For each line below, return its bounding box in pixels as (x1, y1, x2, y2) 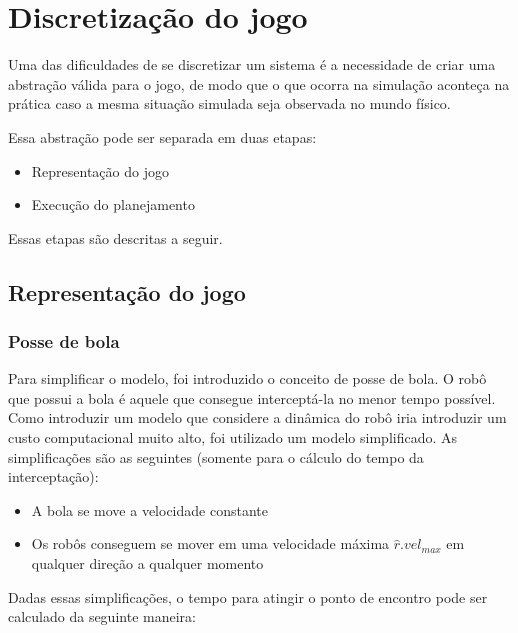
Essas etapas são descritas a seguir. (8, 227, 223, 248)
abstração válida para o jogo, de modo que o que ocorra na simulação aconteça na (8, 73, 510, 94)
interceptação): (8, 466, 99, 487)
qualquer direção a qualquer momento (31, 553, 264, 574)
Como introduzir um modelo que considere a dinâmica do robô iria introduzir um (8, 407, 507, 428)
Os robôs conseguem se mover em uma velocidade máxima (31, 533, 390, 554)
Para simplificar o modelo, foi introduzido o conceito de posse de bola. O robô (8, 368, 487, 389)
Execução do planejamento (31, 194, 195, 215)
